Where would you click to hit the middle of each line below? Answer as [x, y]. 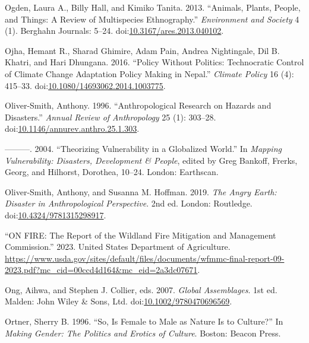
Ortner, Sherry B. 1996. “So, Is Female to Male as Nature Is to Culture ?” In [144, 321]
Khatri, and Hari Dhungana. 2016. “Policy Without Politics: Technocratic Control [154, 62]
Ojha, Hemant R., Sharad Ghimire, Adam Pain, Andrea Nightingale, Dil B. [142, 50]
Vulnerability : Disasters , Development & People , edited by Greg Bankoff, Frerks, [151, 160]
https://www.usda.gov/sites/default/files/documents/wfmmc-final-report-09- [145, 258]
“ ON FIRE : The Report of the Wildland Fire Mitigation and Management [141, 235]
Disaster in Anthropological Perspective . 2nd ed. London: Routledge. [129, 203]
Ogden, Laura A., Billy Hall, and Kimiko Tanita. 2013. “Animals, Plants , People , [153, 7]
